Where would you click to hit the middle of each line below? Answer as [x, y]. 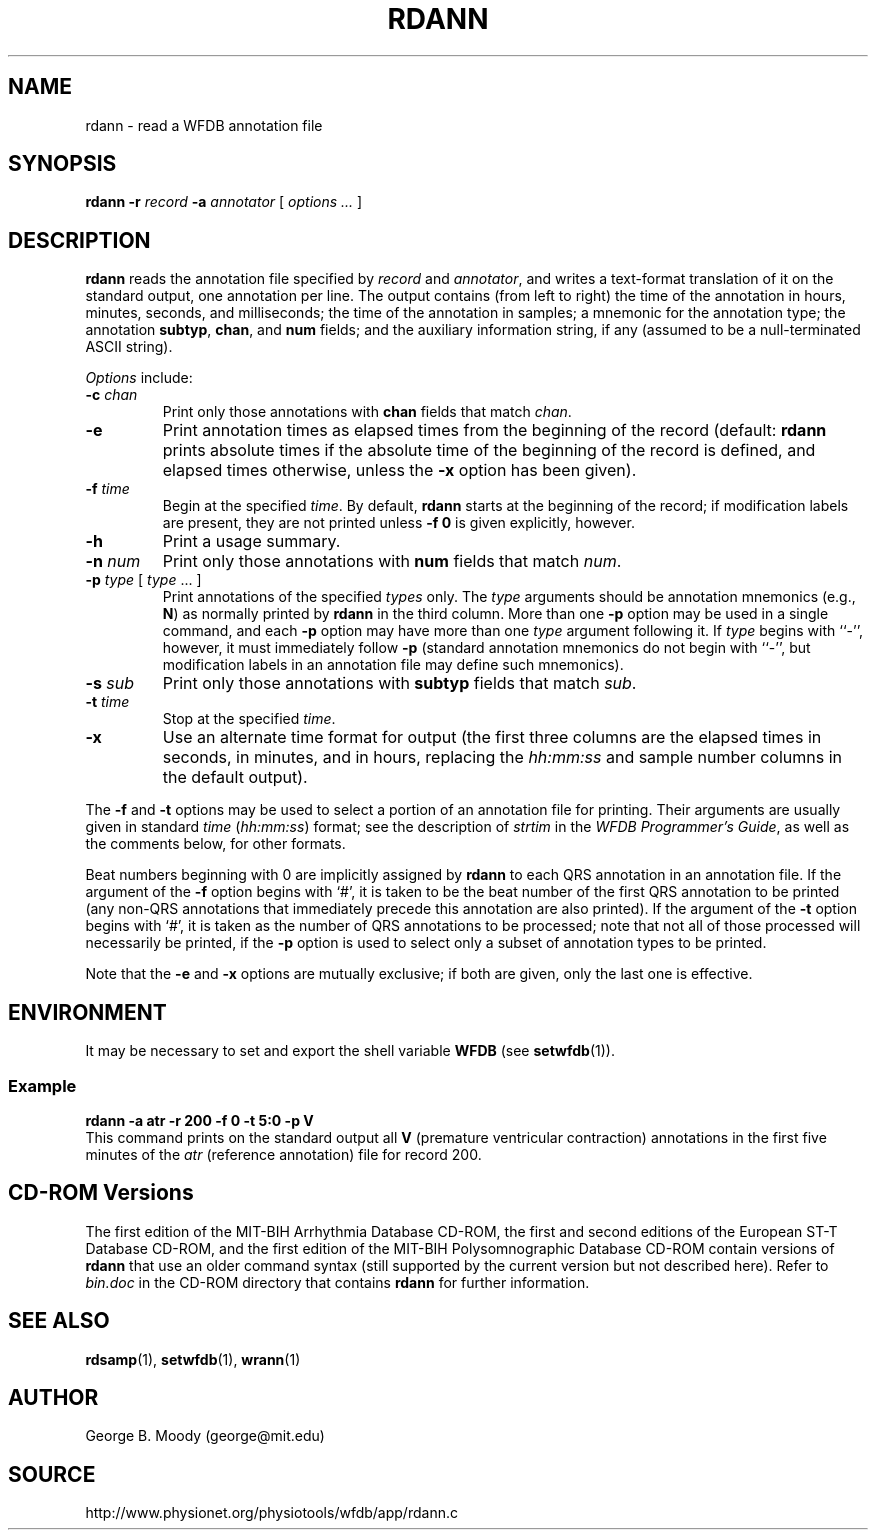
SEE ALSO [59, 1321]
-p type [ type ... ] [143, 580]
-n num [113, 561]
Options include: [139, 378]
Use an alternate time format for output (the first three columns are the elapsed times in [492, 737]
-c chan [111, 395]
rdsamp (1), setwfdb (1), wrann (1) [193, 1359]
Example [42, 1085]
